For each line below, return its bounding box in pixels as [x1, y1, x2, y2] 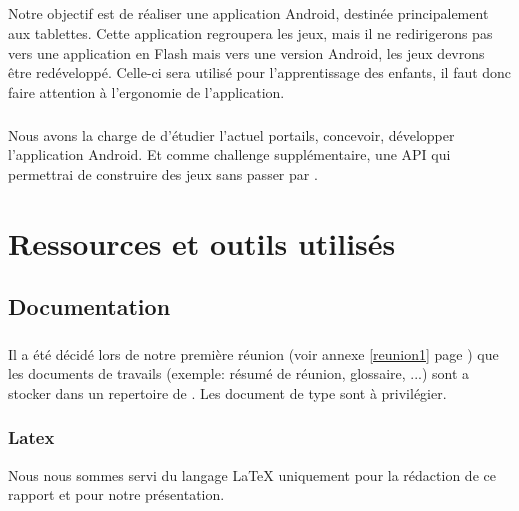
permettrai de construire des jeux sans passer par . [8, 163, 318, 184]
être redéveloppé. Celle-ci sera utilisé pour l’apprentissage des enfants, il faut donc [8, 62, 512, 83]
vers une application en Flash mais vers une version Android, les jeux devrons [8, 42, 485, 63]
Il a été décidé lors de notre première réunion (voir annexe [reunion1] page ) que [8, 343, 499, 364]
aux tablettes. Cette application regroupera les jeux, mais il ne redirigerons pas [8, 22, 493, 43]
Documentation [8, 291, 171, 322]
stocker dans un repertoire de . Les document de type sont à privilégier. [8, 382, 447, 403]
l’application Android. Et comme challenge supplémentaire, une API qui [8, 144, 451, 165]
